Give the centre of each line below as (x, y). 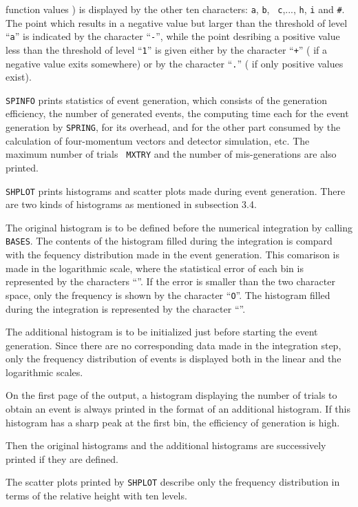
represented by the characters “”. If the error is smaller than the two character (170, 281)
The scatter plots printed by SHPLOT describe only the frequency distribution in (173, 482)
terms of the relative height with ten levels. (96, 496)
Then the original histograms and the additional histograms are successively (166, 445)
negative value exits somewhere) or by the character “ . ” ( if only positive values (175, 63)
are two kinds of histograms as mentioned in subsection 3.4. (131, 204)
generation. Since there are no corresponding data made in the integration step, (173, 345)
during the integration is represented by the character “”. (126, 308)
